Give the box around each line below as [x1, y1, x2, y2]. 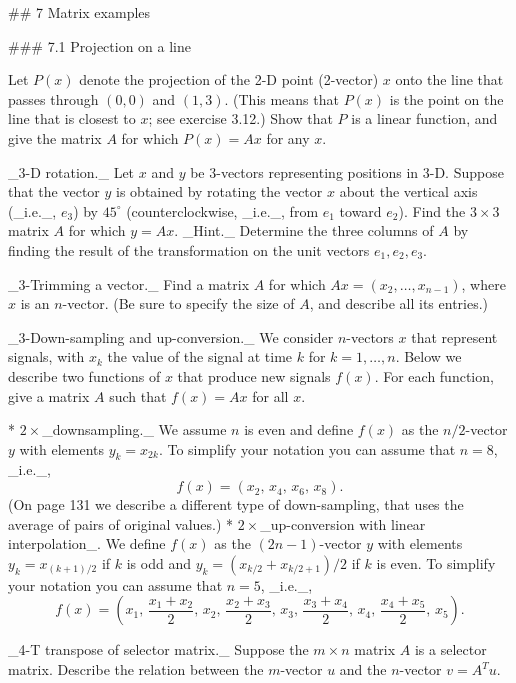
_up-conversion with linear [260, 513, 426, 534]
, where [461, 273, 506, 294]
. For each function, [374, 365, 494, 386]
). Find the [398, 200, 466, 221]
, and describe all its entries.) [309, 293, 489, 314]
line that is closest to [8, 108, 136, 129]
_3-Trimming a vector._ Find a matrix [8, 273, 250, 294]
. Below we [395, 346, 462, 367]
